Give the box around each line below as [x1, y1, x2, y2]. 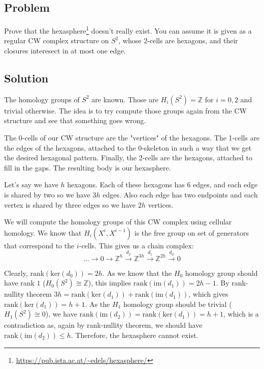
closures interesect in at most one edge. [4, 45, 126, 56]
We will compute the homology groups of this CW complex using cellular [4, 216, 232, 227]
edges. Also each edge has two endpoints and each [103, 189, 258, 200]
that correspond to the [4, 240, 75, 250]
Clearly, [4, 267, 28, 278]
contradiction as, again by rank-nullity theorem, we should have [4, 320, 203, 330]
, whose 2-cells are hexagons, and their [118, 35, 238, 46]
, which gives [188, 289, 228, 299]
